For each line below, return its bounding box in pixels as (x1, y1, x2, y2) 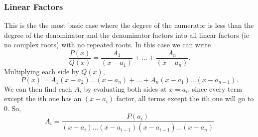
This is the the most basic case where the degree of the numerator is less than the (4, 20, 254, 30)
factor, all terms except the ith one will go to (116, 93, 254, 104)
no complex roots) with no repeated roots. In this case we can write (4, 39, 211, 50)
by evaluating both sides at (84, 83, 167, 94)
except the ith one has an (4, 93, 82, 104)
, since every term (188, 83, 242, 94)
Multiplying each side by (4, 66, 79, 77)
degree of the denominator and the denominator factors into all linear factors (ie (4, 29, 249, 40)
